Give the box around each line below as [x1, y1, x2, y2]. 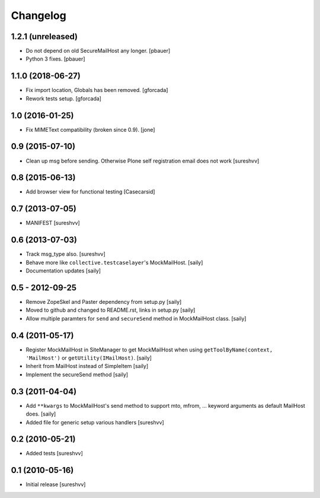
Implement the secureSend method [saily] [25, 371, 129, 378]
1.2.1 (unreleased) [11, 31, 78, 42]
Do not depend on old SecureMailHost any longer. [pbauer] [25, 47, 171, 55]
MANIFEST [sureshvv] [25, 220, 80, 227]
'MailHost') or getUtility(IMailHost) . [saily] [25, 354, 152, 361]
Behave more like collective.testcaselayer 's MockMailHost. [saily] [25, 259, 203, 266]
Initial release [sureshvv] [25, 481, 86, 488]
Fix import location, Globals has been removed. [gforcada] [25, 87, 168, 94]
